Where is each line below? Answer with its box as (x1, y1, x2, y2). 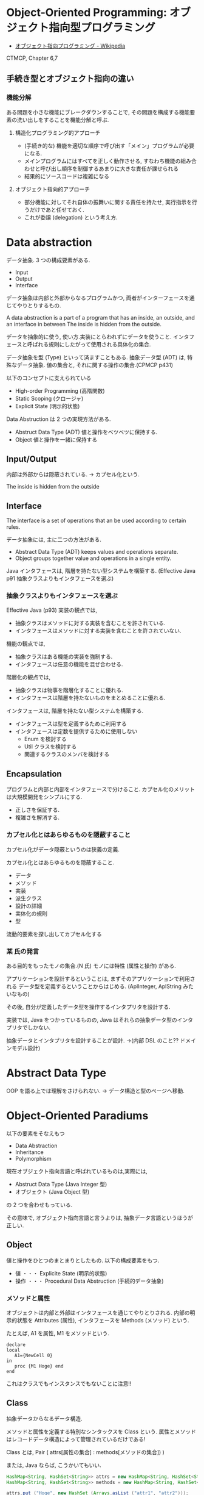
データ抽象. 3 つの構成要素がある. (6, 256, 90, 264)
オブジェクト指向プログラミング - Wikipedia (15, 42, 126, 49)
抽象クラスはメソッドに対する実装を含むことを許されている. (15, 620, 166, 627)
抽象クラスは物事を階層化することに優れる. (15, 687, 123, 694)
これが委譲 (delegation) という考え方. (24, 213, 118, 221)
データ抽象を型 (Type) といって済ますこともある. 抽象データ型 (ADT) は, (6, 353, 186, 360)
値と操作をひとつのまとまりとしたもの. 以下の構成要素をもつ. (6, 1257, 160, 1264)
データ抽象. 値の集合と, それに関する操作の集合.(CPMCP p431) (16, 361, 174, 368)
